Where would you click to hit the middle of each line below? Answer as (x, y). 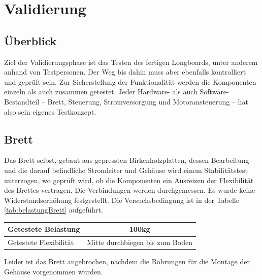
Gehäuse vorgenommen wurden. (54, 271)
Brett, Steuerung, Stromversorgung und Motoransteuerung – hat (148, 101)
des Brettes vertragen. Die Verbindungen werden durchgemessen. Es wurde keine (130, 190)
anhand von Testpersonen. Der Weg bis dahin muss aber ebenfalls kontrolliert (125, 72)
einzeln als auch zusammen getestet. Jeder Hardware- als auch (101, 92)
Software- (214, 92)
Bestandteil (22, 101)
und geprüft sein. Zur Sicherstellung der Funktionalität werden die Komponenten (130, 81)
